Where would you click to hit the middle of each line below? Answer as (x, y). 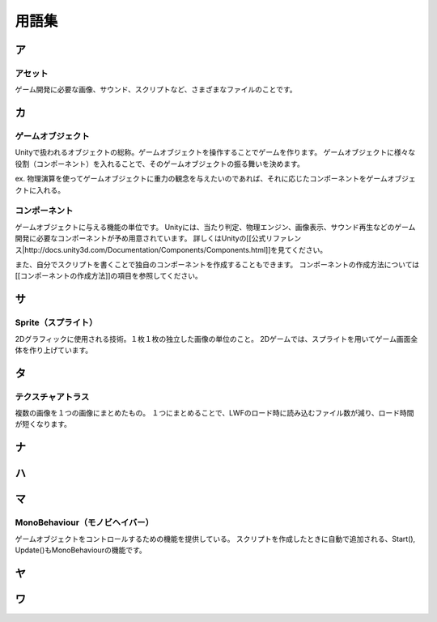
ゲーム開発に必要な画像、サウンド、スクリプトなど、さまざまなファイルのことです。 (156, 90)
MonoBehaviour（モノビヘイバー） (84, 522)
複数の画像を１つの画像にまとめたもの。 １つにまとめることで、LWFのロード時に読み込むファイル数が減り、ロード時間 (214, 413)
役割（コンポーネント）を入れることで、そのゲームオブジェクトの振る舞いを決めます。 (160, 164)
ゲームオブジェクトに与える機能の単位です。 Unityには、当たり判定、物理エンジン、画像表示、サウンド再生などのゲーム (215, 227)
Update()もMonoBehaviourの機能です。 (81, 550)
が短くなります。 (43, 424)
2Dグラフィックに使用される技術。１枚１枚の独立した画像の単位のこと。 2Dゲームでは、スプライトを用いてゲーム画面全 (216, 339)
